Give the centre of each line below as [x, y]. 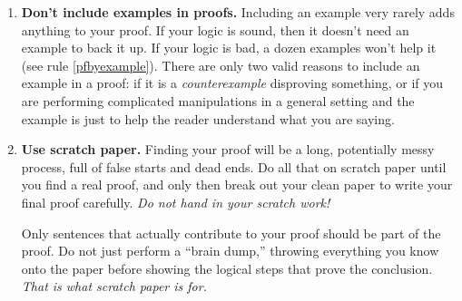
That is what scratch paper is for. [114, 286]
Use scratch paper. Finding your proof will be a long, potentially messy [228, 149]
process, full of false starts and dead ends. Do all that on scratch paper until [234, 166]
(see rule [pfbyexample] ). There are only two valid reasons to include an [221, 65]
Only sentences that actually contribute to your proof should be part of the [231, 233]
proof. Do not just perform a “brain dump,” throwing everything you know [230, 251]
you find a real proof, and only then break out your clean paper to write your [237, 184]
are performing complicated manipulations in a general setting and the [218, 100]
